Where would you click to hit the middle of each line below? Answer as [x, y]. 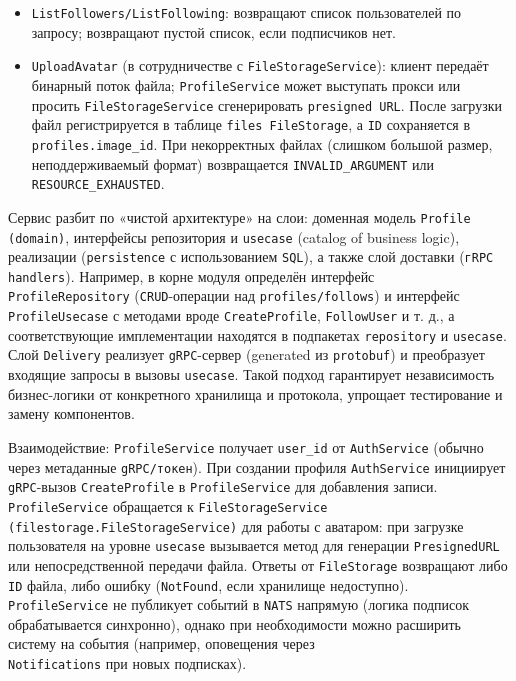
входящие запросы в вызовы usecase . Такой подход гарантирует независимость [251, 374]
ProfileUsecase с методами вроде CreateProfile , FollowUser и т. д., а [231, 315]
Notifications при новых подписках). [127, 663]
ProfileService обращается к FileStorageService [168, 505]
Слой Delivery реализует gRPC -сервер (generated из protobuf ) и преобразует [246, 354]
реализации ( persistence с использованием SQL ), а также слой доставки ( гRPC [251, 256]
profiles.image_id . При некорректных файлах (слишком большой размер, [262, 143]
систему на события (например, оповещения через [161, 643]
